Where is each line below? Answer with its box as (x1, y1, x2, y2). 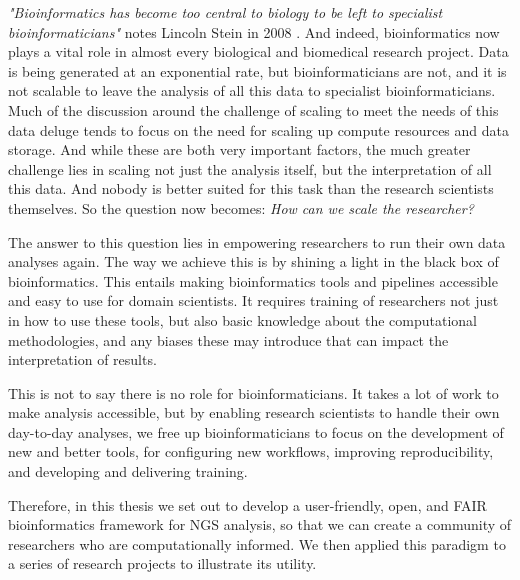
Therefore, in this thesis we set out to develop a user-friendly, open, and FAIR (8, 494, 487, 515)
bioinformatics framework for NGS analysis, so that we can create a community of (8, 514, 512, 535)
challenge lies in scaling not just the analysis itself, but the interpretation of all (8, 158, 492, 179)
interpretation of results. (8, 349, 157, 370)
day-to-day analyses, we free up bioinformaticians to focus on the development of (8, 421, 504, 442)
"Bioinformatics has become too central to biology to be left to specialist (8, 2, 443, 22)
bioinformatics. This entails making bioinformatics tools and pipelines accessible (8, 270, 498, 291)
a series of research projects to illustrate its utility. (8, 553, 317, 574)
